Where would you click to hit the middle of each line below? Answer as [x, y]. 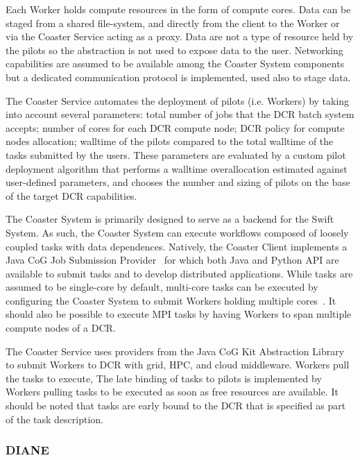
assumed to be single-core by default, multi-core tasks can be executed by [162, 287]
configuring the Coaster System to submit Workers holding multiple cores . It [171, 300]
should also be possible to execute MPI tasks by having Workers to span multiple [179, 314]
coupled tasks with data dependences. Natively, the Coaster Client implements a [177, 246]
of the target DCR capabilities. [71, 195]
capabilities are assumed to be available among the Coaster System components [175, 63]
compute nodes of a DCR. [61, 328]
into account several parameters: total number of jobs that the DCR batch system [180, 114]
